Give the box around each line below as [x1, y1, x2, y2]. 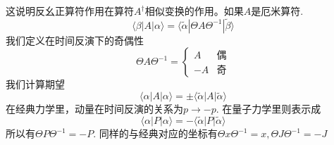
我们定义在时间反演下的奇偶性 [6, 32, 144, 47]
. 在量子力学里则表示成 [216, 101, 321, 116]
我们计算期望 [6, 77, 65, 92]
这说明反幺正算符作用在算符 [6, 4, 134, 18]
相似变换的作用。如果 [144, 4, 244, 18]
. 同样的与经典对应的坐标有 [93, 126, 218, 141]
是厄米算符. [251, 4, 304, 18]
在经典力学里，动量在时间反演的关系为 [6, 101, 183, 116]
